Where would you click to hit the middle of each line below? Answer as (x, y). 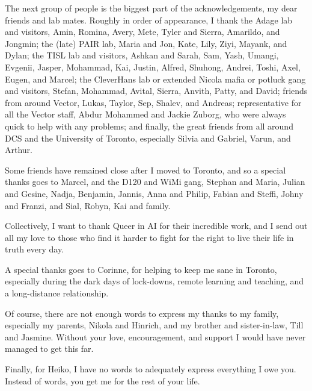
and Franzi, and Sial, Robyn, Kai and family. (88, 205)
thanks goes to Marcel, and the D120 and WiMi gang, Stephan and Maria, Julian (155, 182)
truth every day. (35, 249)
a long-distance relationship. (57, 293)
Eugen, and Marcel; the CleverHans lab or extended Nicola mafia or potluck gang (155, 79)
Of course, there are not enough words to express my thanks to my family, (142, 313)
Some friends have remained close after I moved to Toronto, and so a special (145, 170)
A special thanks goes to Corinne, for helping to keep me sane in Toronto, (141, 269)
